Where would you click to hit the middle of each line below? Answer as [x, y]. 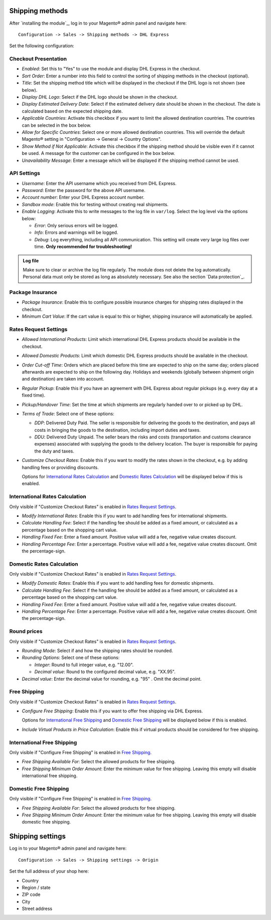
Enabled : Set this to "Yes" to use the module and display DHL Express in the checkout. [111, 69]
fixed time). [33, 395]
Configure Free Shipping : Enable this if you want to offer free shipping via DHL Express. [112, 711]
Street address [37, 909]
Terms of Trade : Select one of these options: [68, 413]
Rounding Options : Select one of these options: [71, 658]
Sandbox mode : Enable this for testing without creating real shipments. [95, 204]
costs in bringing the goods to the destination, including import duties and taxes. [117, 430]
